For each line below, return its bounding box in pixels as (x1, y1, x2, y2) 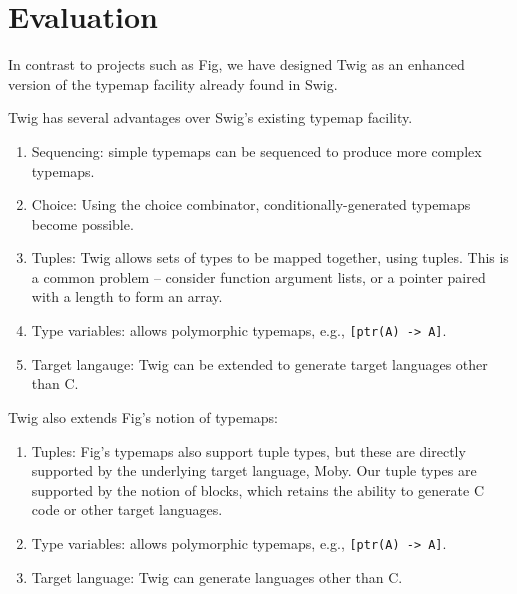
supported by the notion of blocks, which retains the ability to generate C (31, 479, 485, 500)
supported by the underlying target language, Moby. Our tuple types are (31, 460, 477, 481)
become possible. (31, 213, 134, 234)
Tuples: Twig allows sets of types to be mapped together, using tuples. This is (31, 247, 509, 268)
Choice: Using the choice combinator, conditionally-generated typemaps (31, 194, 471, 215)
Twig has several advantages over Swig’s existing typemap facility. (8, 107, 413, 128)
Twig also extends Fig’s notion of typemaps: (8, 406, 279, 427)
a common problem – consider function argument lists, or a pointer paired (31, 266, 486, 287)
